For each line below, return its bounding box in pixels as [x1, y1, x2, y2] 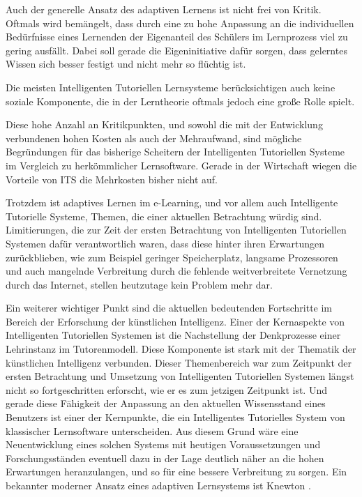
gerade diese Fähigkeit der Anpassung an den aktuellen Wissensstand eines [6, 396, 326, 411]
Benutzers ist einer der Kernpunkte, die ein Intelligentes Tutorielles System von [6, 410, 345, 425]
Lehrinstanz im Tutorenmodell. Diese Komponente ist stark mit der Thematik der [6, 342, 356, 356]
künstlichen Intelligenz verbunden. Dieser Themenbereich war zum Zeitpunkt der [6, 355, 352, 369]
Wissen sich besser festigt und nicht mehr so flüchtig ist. [6, 56, 246, 71]
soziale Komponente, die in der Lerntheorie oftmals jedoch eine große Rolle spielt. [6, 93, 355, 108]
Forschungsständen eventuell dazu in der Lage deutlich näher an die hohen [6, 450, 324, 465]
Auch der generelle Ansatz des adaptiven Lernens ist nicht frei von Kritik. [6, 2, 322, 16]
